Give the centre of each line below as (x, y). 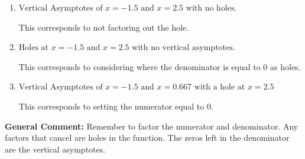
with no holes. (211, 8)
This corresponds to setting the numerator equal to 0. (116, 106)
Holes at (34, 48)
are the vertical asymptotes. (55, 149)
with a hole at (220, 87)
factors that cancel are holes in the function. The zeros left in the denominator (147, 138)
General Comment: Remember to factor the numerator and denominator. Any (152, 126)
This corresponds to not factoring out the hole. (104, 27)
